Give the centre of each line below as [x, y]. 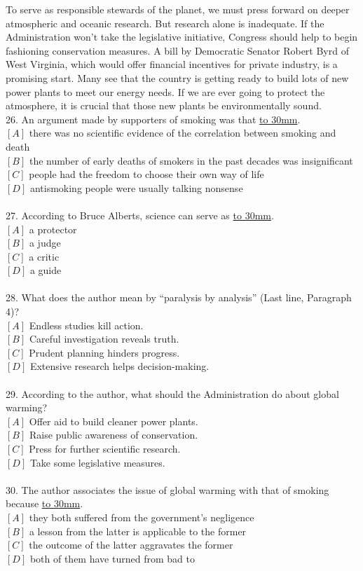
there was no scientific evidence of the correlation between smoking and [183, 133]
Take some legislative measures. [97, 462]
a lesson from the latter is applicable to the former [138, 531]
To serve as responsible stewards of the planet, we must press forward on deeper [178, 9]
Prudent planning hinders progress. [104, 352]
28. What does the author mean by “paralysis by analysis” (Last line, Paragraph [179, 297]
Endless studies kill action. [86, 325]
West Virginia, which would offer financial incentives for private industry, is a [172, 64]
